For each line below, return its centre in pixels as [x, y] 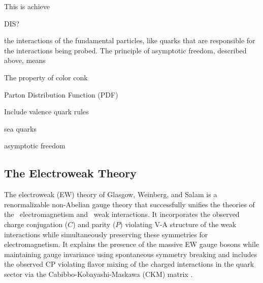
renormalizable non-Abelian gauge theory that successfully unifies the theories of [129, 204]
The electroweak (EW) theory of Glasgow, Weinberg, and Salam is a [111, 194]
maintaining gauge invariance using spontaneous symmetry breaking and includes [131, 254]
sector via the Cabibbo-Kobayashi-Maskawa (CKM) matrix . [98, 274]
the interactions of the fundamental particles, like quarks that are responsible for [130, 40]
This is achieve [27, 6]
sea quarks [20, 128]
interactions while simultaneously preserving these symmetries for [106, 234]
